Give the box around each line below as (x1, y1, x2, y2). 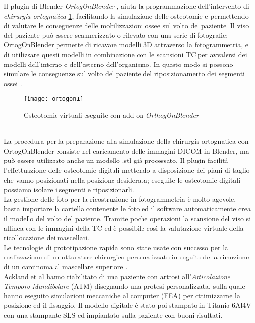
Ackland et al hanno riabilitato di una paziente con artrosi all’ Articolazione (4, 271, 230, 281)
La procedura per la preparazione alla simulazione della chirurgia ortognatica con (4, 136, 249, 146)
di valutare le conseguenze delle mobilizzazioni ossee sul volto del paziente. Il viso (4, 20, 249, 31)
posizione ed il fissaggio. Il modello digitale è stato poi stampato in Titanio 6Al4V (4, 300, 251, 310)
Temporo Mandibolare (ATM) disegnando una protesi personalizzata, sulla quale (4, 281, 245, 291)
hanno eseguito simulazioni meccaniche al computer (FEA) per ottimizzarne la (4, 290, 240, 300)
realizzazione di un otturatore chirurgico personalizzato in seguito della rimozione (4, 252, 249, 262)
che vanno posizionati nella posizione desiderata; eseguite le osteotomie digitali (4, 174, 241, 185)
